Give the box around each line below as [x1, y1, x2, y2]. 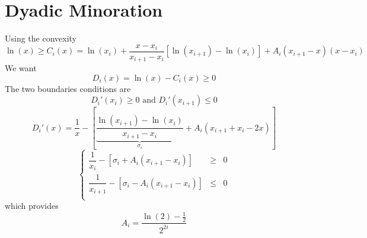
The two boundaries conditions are [5, 82, 131, 94]
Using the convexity [5, 32, 77, 45]
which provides [5, 199, 59, 212]
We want [5, 62, 37, 74]
